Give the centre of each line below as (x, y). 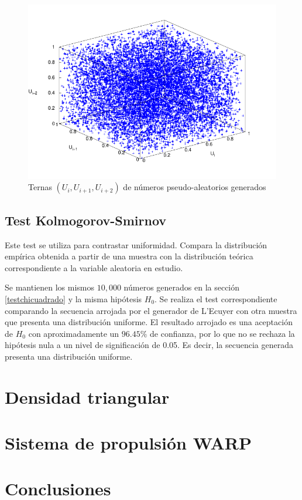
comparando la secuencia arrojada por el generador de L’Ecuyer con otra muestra (151, 310)
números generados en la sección (182, 287)
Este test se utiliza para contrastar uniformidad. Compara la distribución (136, 244)
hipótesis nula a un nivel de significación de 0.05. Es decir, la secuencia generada (149, 345)
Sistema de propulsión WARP (128, 443)
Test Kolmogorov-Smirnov (86, 220)
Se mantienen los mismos (50, 287)
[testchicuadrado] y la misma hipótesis (73, 298)
